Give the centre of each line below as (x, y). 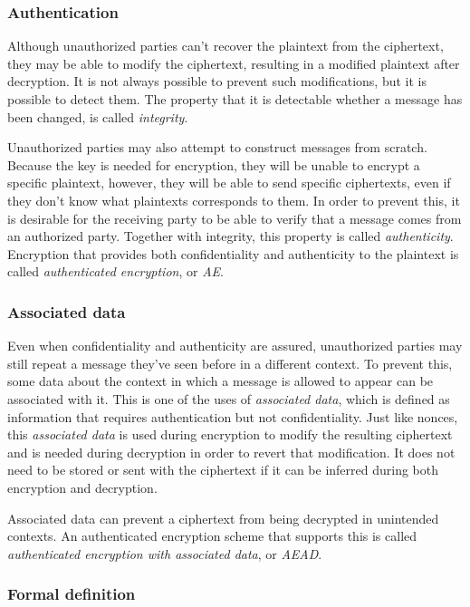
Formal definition (72, 594)
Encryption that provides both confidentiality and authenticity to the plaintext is (233, 253)
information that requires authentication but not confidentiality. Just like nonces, (233, 416)
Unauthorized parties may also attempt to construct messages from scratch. (217, 147)
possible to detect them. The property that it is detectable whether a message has (235, 99)
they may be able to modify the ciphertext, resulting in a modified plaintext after (234, 63)
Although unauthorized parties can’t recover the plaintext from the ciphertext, (225, 46)
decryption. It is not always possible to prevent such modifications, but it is (217, 81)
